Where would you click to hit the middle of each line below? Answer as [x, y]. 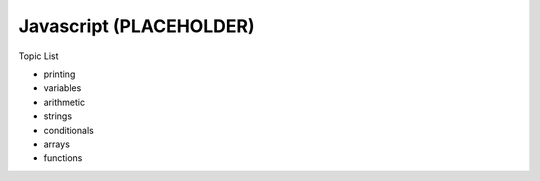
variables [62, 88]
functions [63, 158]
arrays [56, 144]
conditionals [68, 130]
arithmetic [64, 102]
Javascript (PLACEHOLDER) [136, 26]
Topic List [38, 56]
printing [59, 74]
